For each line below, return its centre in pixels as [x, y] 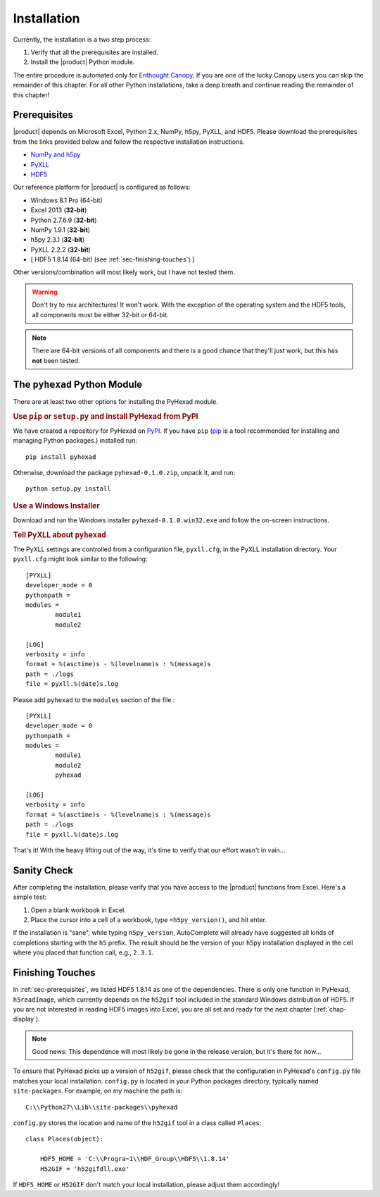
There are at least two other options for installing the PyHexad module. [115, 401]
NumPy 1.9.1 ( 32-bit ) [61, 230]
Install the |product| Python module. [83, 62]
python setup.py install [68, 489]
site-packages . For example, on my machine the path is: [98, 1091]
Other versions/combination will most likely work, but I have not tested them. [124, 272]
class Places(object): [65, 1139]
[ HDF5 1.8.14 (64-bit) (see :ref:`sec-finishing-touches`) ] [113, 259]
